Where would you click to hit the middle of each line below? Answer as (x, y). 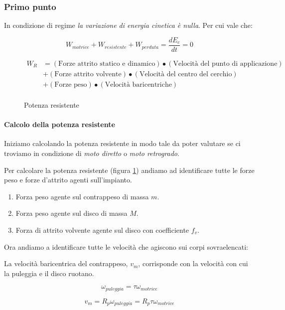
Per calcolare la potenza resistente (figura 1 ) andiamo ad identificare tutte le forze (129, 170)
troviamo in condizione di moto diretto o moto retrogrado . (92, 153)
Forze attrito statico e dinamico (107, 64)
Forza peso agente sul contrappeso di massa (82, 196)
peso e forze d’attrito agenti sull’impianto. (68, 180)
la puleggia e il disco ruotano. (49, 273)
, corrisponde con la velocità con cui (193, 263)
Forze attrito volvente (88, 74)
